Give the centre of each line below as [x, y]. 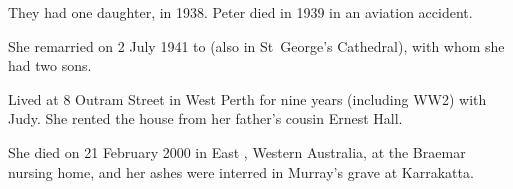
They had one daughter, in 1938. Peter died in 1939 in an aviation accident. [240, 12]
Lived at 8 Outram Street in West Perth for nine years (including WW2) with [247, 98]
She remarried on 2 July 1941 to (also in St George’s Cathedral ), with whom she [256, 45]
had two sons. [50, 65]
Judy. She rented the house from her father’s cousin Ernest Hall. [205, 118]
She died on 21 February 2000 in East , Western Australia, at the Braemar [237, 151]
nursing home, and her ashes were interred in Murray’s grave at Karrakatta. [241, 171]
